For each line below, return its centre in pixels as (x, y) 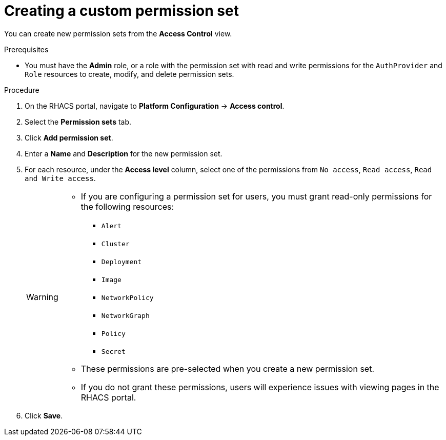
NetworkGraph (125, 315)
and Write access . (60, 178)
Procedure (22, 90)
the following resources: (127, 206)
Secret (113, 351)
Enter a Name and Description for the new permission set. (124, 153)
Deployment (121, 262)
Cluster (115, 244)
